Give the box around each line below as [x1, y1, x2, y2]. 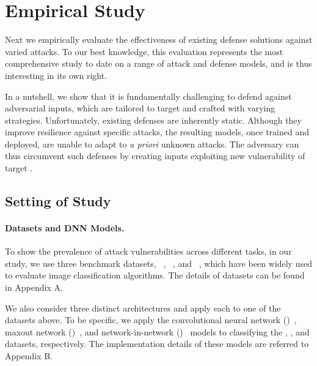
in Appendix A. [5, 281, 63, 294]
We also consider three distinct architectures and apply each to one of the [5, 301, 281, 314]
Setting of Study [5, 192, 111, 211]
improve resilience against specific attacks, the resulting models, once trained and [5, 125, 309, 138]
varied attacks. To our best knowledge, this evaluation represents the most [5, 45, 283, 58]
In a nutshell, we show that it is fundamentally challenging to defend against [5, 89, 292, 102]
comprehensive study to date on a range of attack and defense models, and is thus [5, 57, 312, 70]
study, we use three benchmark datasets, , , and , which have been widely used [5, 256, 312, 269]
